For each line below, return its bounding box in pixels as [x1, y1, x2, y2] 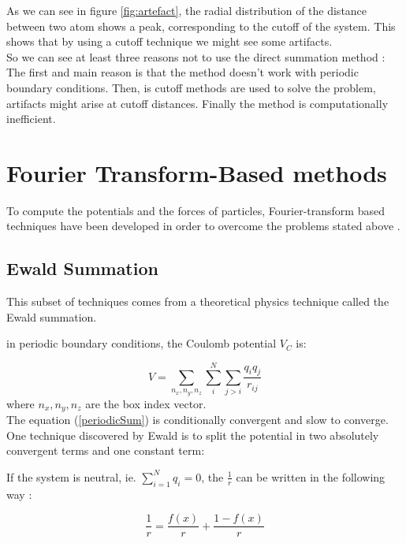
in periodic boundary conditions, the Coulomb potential [6, 335, 277, 351]
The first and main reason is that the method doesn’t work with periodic [6, 64, 359, 80]
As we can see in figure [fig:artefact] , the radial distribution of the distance [6, 2, 367, 18]
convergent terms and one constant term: [6, 442, 205, 459]
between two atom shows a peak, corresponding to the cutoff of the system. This [6, 17, 396, 34]
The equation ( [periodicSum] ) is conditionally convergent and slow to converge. [6, 411, 389, 428]
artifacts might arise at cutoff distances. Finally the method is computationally [6, 95, 389, 111]
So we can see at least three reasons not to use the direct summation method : [6, 48, 386, 65]
